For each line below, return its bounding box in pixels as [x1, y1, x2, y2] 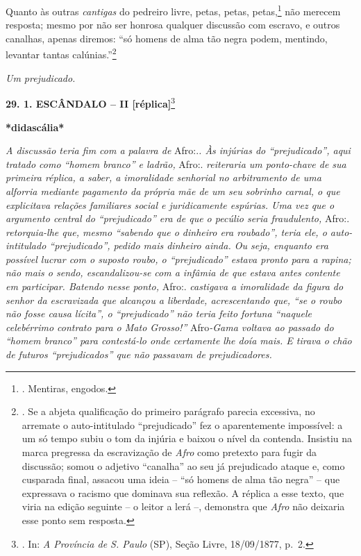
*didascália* [6, 119, 65, 134]
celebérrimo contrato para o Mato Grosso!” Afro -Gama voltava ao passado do [6, 319, 334, 334]
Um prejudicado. [6, 70, 76, 85]
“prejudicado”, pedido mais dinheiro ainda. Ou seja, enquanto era [49, 238, 328, 253]
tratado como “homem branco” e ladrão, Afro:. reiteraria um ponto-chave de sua [6, 156, 346, 171]
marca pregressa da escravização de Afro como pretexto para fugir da [22, 445, 317, 459]
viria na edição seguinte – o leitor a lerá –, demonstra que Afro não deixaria [22, 499, 345, 514]
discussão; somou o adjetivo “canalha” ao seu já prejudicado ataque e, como [22, 458, 345, 473]
